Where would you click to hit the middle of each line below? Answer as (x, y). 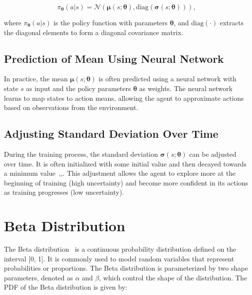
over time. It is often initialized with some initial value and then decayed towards (125, 163)
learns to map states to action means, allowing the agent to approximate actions (124, 98)
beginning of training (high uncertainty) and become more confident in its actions (126, 182)
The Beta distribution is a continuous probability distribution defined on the (120, 249)
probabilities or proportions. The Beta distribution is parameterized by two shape (126, 268)
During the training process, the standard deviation (81, 154)
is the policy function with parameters (110, 22)
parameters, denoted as (39, 277)
